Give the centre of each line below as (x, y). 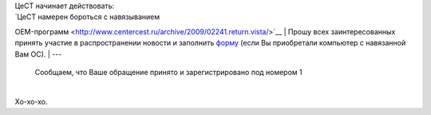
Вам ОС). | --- (38, 54)
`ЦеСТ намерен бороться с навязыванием (87, 17)
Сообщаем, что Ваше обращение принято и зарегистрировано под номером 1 (168, 72)
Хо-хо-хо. (31, 101)
